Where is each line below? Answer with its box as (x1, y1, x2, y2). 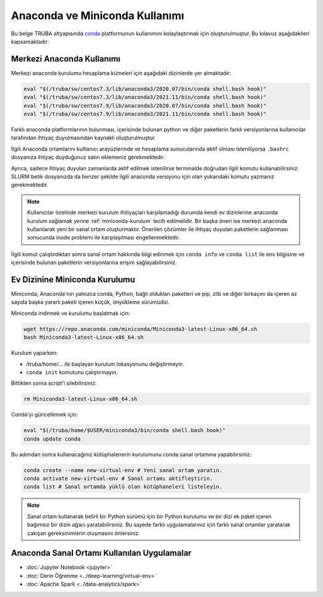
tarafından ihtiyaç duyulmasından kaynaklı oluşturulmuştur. (11, 134, 156, 142)
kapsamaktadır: (11, 38, 49, 45)
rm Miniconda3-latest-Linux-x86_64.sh (23, 396, 138, 403)
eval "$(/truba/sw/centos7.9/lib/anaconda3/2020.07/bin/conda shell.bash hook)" (23, 102, 267, 109)
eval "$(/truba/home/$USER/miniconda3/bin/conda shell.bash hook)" (23, 427, 226, 434)
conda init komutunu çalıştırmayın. (26, 368, 118, 376)
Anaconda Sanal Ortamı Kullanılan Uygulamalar (11, 548, 191, 558)
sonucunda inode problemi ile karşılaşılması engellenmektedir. (27, 234, 180, 241)
